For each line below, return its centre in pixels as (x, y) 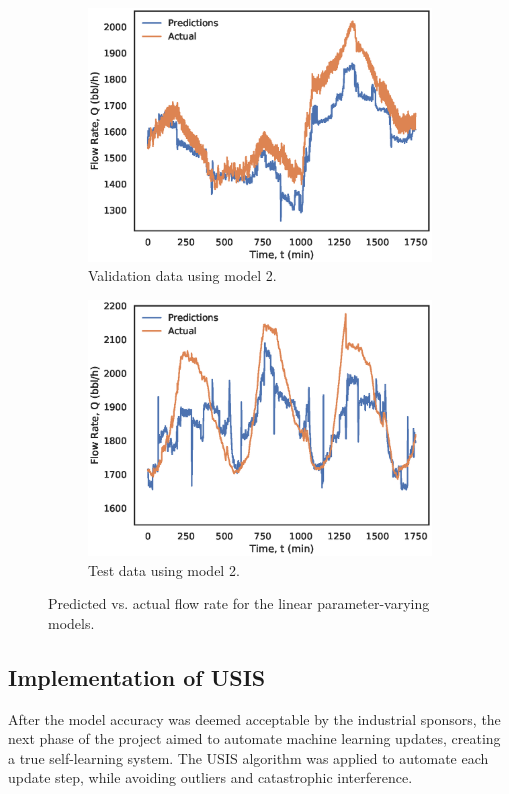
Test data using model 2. (164, 569)
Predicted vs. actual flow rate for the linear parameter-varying (239, 603)
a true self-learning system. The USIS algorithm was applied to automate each (248, 757)
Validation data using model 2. (182, 275)
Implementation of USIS (137, 676)
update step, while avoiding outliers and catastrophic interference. (210, 777)
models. (71, 622)
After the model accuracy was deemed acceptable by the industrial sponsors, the (254, 718)
